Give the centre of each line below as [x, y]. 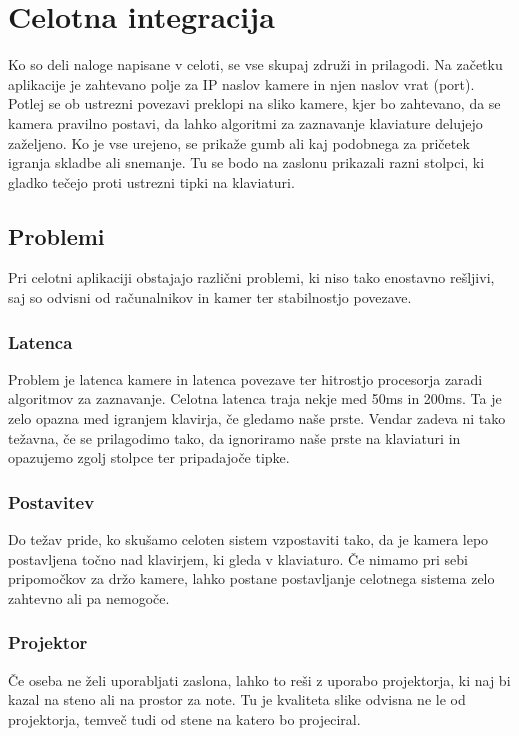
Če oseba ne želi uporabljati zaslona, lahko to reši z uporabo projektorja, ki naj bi [259, 679]
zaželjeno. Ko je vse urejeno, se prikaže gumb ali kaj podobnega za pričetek [239, 142]
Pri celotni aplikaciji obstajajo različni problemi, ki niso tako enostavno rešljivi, [251, 277]
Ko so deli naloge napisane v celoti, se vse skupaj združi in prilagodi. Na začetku [255, 64]
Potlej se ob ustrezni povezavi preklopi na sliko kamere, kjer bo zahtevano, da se [254, 103]
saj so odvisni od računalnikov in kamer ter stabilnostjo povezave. [210, 297]
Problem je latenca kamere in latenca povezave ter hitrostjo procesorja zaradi [245, 378]
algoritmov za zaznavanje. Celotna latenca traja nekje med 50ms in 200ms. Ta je [255, 398]
